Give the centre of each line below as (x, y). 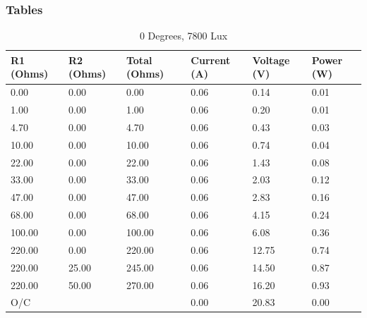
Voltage (271, 60)
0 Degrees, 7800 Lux (183, 36)
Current (211, 60)
